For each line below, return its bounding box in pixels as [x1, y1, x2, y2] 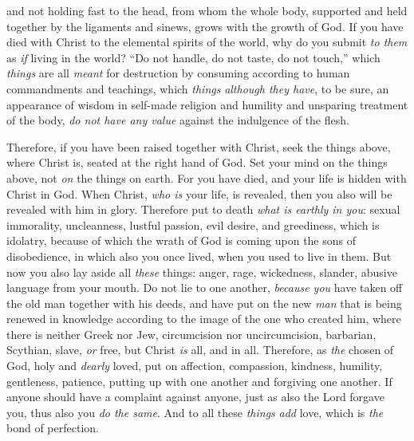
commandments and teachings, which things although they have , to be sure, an [6, 80, 389, 96]
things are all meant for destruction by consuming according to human [6, 65, 350, 81]
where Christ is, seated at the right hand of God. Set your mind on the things [6, 154, 388, 171]
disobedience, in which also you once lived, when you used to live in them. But [6, 247, 392, 264]
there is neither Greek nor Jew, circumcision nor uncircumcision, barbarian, [6, 325, 377, 342]
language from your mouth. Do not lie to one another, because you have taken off [6, 279, 403, 296]
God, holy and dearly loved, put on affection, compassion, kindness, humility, [6, 357, 383, 374]
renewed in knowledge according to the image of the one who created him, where [6, 310, 401, 327]
